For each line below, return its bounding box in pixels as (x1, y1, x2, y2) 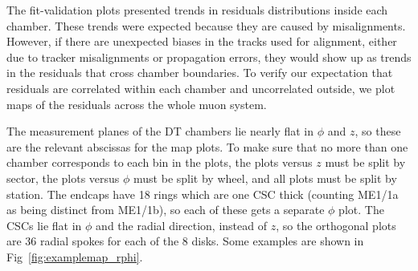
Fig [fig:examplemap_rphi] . (6, 248, 143, 265)
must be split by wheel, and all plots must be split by (133, 169, 397, 186)
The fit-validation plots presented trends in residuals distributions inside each (6, 2, 388, 18)
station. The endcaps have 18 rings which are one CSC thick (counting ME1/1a (6, 185, 399, 202)
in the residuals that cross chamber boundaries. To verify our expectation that (6, 64, 393, 81)
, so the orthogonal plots (276, 216, 396, 233)
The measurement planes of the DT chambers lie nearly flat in (6, 123, 314, 140)
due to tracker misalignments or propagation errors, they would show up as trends (6, 48, 412, 65)
